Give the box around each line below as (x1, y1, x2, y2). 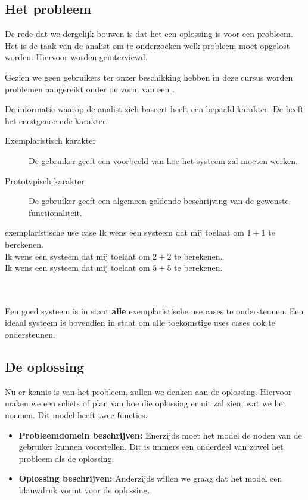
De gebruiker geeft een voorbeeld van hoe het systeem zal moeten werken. (29, 154, 298, 166)
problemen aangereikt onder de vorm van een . (5, 82, 175, 95)
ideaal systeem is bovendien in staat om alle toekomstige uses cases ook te (5, 316, 276, 329)
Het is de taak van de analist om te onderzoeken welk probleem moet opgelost (5, 39, 290, 51)
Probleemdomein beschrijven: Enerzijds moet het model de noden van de (18, 428, 302, 441)
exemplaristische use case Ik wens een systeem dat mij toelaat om (5, 226, 244, 239)
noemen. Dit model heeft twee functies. (5, 409, 148, 421)
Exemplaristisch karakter (5, 134, 96, 147)
